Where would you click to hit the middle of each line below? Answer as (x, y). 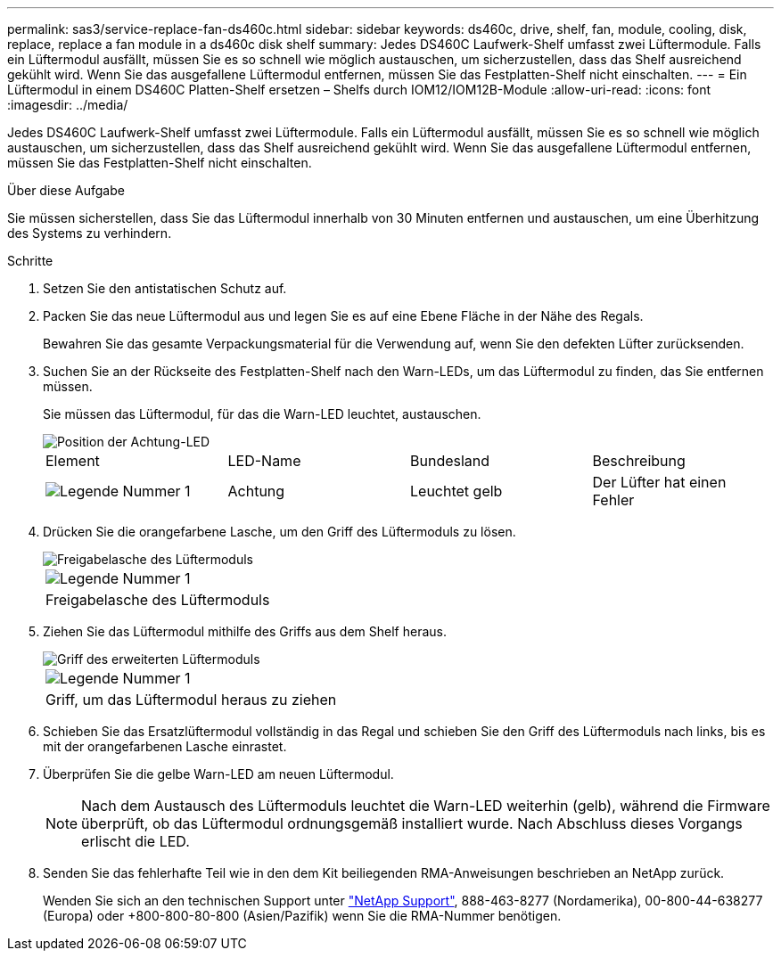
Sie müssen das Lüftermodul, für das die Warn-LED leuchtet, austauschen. (262, 414)
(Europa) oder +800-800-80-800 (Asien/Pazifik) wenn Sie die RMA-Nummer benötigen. (302, 916)
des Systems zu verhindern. (90, 233)
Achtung (256, 491)
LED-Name (264, 461)
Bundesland (450, 461)
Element (73, 461)
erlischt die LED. (136, 841)
